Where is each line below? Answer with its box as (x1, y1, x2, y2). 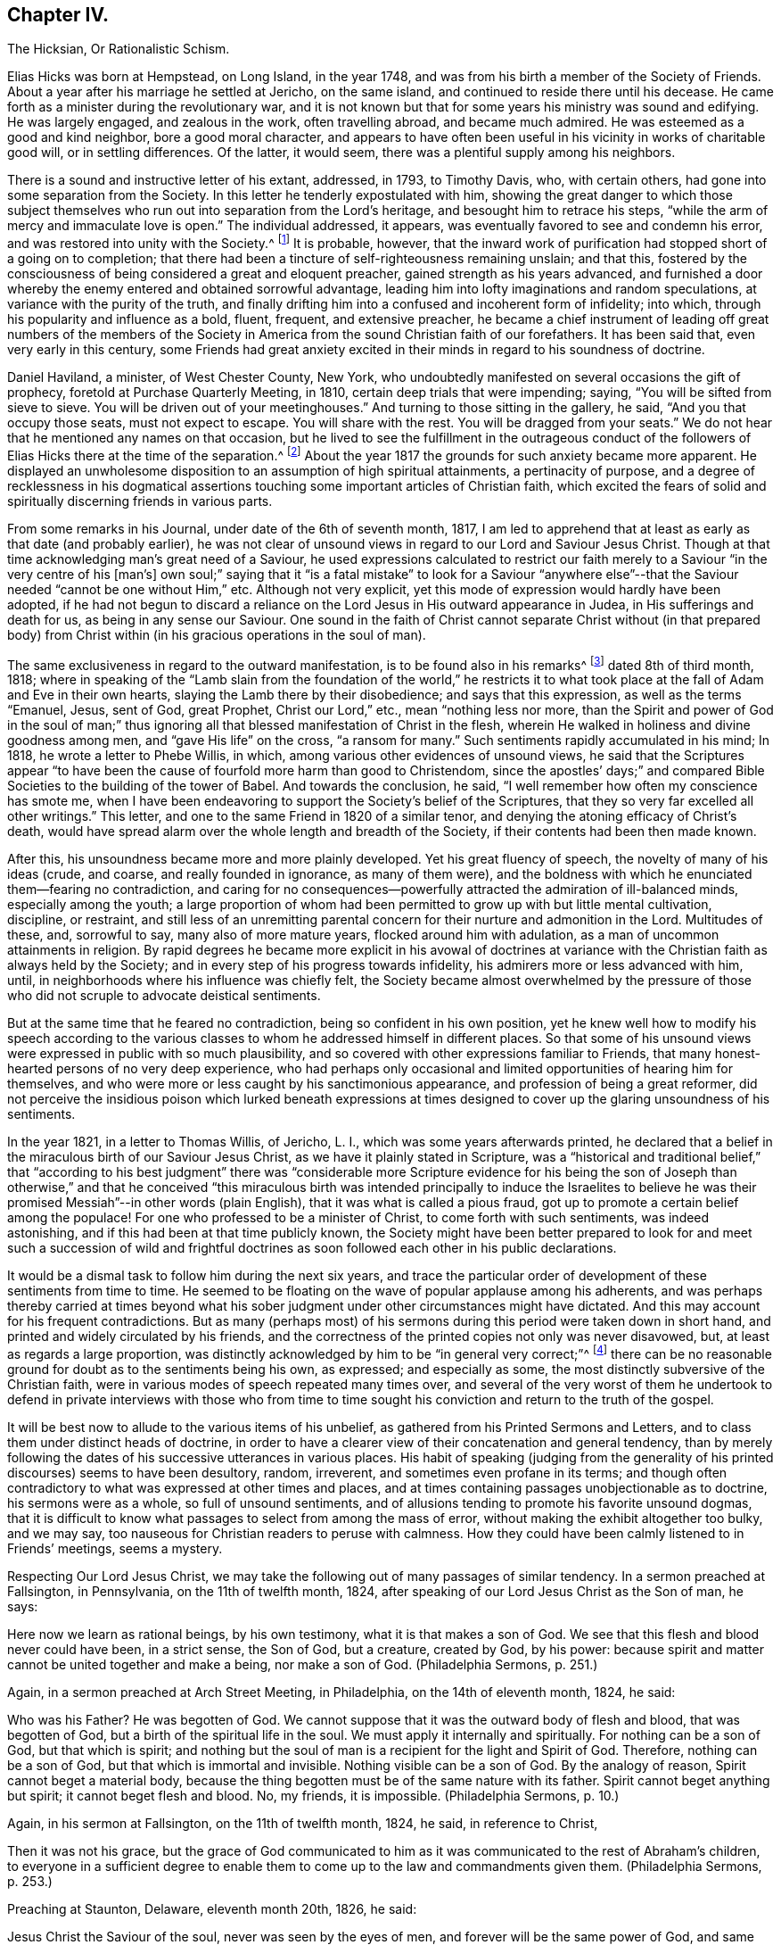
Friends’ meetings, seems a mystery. (7, 1541, 223, 1557)
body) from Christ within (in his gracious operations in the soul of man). (7, 626, 426, 642)
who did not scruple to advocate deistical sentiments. (7, 988, 321, 1004)
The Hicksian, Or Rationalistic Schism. (7, 41, 230, 57)
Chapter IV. (7, 4, 110, 26)
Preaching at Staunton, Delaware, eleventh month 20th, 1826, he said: (7, 1901, 417, 1917)
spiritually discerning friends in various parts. (7, 492, 273, 509)
